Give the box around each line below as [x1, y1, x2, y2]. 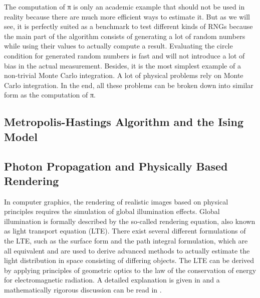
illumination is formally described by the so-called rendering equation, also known [4, 215, 255, 226]
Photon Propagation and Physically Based [4, 158, 228, 173]
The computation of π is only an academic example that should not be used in [4, 1, 245, 11]
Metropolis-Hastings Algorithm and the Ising [4, 114, 244, 129]
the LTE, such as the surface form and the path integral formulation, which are [4, 235, 248, 246]
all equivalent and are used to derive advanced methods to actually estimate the [4, 245, 250, 255]
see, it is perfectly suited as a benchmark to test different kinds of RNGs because [4, 21, 253, 31]
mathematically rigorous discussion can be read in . [4, 284, 162, 295]
